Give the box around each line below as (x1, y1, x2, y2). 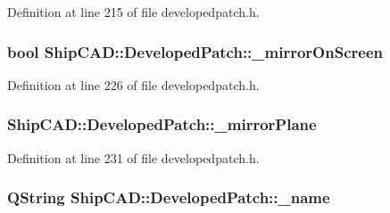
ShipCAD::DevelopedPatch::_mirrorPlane (7, 113, 317, 135)
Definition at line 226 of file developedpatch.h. (7, 75, 260, 94)
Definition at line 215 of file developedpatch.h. (7, 3, 260, 20)
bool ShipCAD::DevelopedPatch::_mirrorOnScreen (7, 40, 383, 62)
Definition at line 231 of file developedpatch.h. (7, 148, 260, 167)
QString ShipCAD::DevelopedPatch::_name (7, 186, 330, 209)
